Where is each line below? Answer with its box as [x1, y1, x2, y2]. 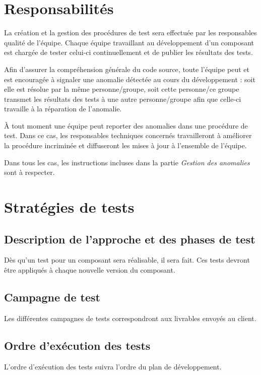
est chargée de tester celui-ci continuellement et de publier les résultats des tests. [4, 47, 253, 57]
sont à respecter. [4, 167, 55, 177]
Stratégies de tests [4, 197, 135, 217]
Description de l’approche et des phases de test [4, 231, 255, 246]
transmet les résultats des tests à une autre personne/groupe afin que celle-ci [4, 93, 241, 104]
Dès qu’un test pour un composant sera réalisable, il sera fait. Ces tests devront [4, 255, 250, 265]
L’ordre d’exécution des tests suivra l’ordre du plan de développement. [4, 361, 222, 371]
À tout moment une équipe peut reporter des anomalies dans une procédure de [4, 120, 248, 131]
